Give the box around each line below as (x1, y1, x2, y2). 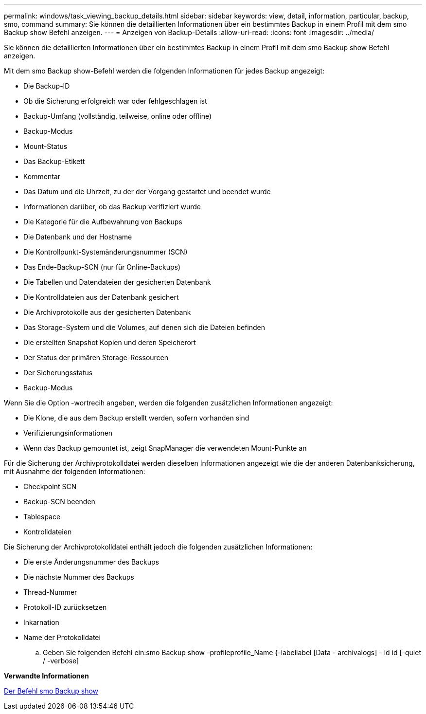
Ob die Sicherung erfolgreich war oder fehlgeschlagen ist (23, 97, 207, 105)
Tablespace (23, 513, 61, 521)
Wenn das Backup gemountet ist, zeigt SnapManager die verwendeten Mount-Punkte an (23, 444, 307, 452)
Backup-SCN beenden (23, 497, 95, 506)
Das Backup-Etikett (23, 157, 85, 165)
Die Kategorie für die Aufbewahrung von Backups (23, 218, 182, 226)
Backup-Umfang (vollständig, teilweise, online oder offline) (23, 112, 212, 120)
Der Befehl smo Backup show (4, 687, 99, 695)
